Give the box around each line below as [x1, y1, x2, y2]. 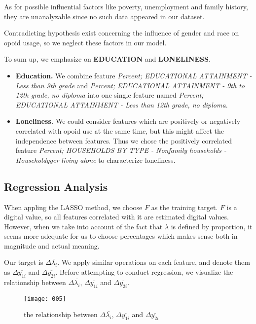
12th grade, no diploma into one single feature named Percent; [15, 90, 204, 100]
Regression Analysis [4, 179, 108, 194]
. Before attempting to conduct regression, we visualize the [55, 267, 233, 277]
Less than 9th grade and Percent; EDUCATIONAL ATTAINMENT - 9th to [15, 80, 245, 90]
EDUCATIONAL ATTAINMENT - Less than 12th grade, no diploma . [15, 99, 228, 109]
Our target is [4, 257, 43, 267]
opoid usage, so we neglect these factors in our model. [4, 37, 167, 47]
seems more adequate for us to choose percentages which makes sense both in [4, 231, 238, 241]
